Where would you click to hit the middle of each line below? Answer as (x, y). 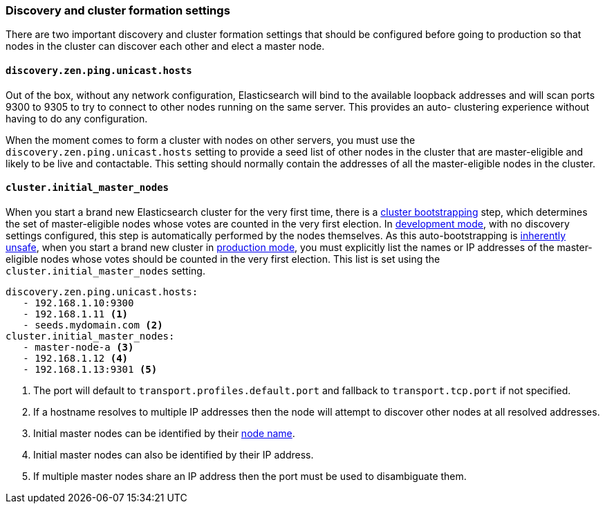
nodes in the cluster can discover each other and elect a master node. (165, 46)
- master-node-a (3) (78, 347)
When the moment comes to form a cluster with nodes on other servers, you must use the (211, 140)
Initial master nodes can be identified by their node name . (164, 433)
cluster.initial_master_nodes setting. (105, 270)
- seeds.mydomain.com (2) (93, 325)
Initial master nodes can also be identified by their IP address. (174, 454)
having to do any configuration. (77, 118)
